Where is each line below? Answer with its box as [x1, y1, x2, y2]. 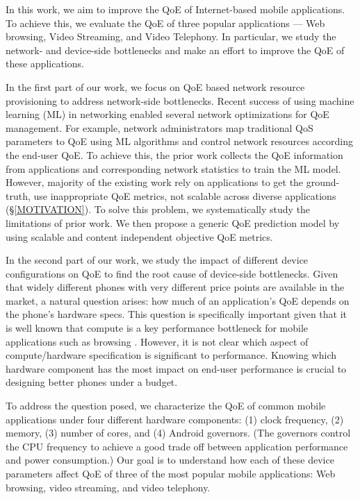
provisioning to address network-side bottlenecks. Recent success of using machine [6, 93, 354, 108]
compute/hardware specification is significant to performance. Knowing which [6, 348, 337, 362]
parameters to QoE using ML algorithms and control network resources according [6, 134, 354, 149]
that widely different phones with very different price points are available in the [6, 280, 345, 294]
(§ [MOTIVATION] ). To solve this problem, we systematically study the [6, 202, 311, 217]
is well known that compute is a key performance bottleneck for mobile [6, 321, 309, 335]
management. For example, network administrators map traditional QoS [6, 120, 313, 135]
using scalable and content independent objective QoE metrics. [6, 229, 273, 244]
